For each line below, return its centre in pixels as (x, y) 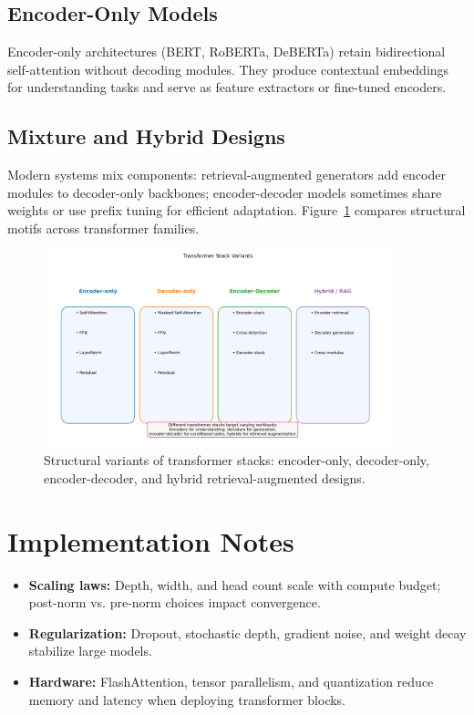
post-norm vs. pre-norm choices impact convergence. (175, 602)
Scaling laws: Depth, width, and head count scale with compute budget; (235, 584)
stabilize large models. (90, 651)
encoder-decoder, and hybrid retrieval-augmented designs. (205, 477)
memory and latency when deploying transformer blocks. (187, 699)
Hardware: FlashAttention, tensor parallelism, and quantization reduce (231, 681)
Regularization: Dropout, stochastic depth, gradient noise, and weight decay (247, 632)
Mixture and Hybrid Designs (146, 136)
